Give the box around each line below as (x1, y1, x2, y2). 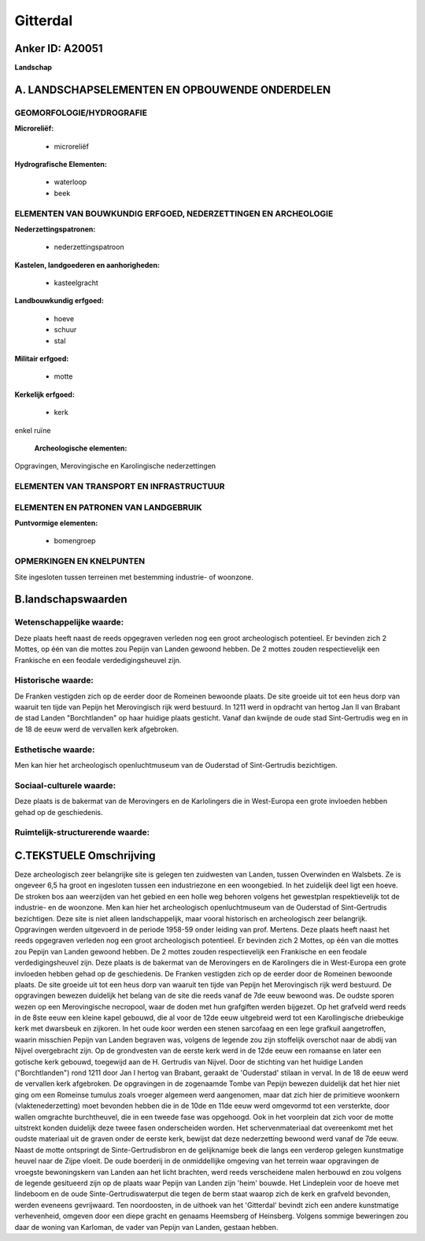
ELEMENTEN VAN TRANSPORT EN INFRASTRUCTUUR (14, 481, 225, 492)
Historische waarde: (14, 675, 94, 686)
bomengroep (54, 536, 96, 546)
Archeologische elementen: (34, 443, 128, 453)
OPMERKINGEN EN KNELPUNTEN (14, 556, 146, 567)
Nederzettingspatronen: (14, 224, 96, 234)
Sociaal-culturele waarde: (14, 780, 116, 791)
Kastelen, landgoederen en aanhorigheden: (14, 260, 161, 269)
